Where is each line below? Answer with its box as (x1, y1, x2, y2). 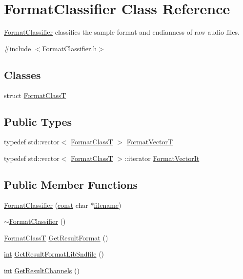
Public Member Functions (4, 177, 138, 192)
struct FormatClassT (4, 90, 66, 100)
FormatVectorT (126, 137, 173, 147)
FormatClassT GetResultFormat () (4, 232, 108, 242)
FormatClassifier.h (42, 43, 97, 53)
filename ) (94, 199, 121, 210)
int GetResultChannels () (4, 265, 80, 276)
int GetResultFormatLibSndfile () (4, 249, 104, 259)
